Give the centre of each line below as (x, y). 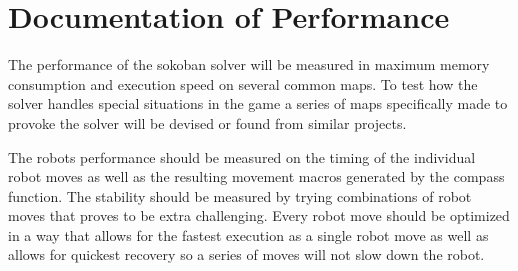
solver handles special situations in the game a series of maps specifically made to (258, 103)
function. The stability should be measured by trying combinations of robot (240, 195)
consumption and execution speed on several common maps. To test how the (243, 83)
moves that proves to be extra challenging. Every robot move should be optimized (259, 215)
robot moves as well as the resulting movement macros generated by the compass (256, 176)
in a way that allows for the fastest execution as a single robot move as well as (248, 234)
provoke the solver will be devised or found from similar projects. (207, 122)
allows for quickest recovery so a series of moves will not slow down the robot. (246, 254)
